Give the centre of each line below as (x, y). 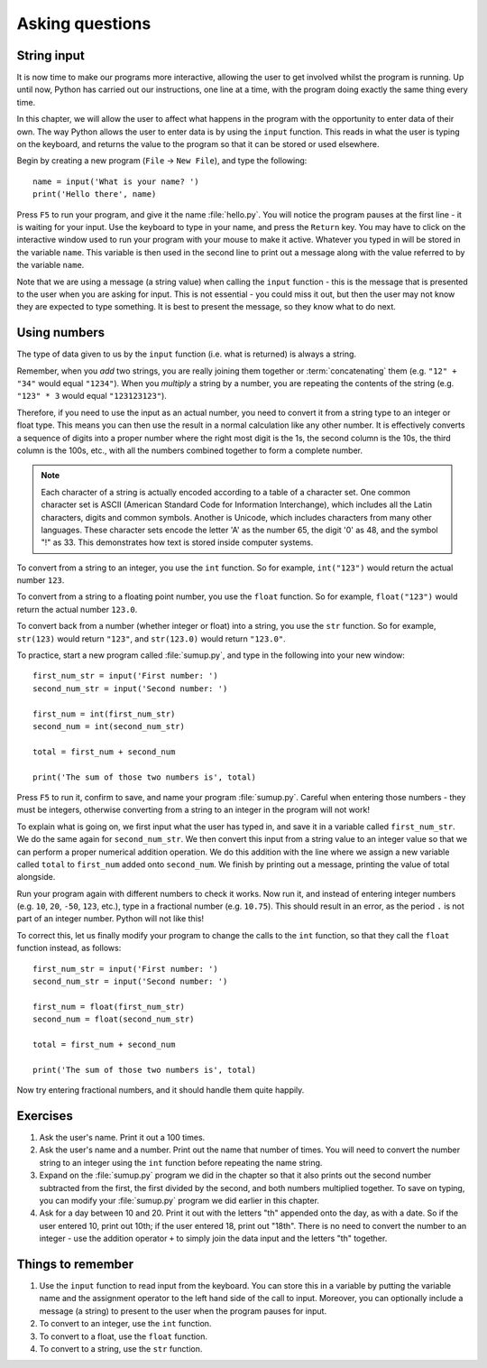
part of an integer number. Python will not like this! (110, 919)
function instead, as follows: (69, 948)
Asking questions (84, 23)
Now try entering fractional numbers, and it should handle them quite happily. (161, 1090)
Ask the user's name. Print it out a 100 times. (122, 1138)
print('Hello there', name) (95, 194)
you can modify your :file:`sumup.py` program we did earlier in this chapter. (179, 1201)
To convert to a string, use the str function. (121, 1349)
